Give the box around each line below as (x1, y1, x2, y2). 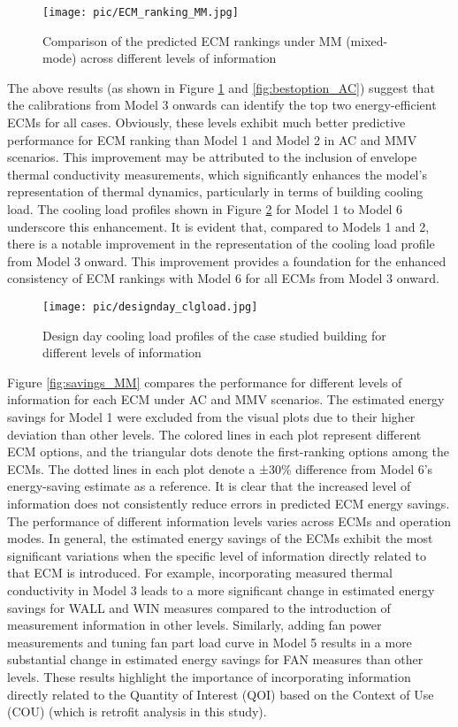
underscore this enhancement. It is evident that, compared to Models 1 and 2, (7, 217, 430, 235)
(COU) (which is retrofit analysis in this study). (7, 702, 267, 721)
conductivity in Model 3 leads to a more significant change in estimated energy (7, 580, 435, 599)
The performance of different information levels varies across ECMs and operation (7, 511, 452, 530)
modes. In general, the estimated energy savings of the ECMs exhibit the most (7, 529, 433, 547)
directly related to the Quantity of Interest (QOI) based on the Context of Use (7, 685, 434, 703)
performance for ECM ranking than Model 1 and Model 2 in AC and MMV (7, 130, 417, 149)
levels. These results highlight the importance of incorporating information (7, 667, 411, 685)
